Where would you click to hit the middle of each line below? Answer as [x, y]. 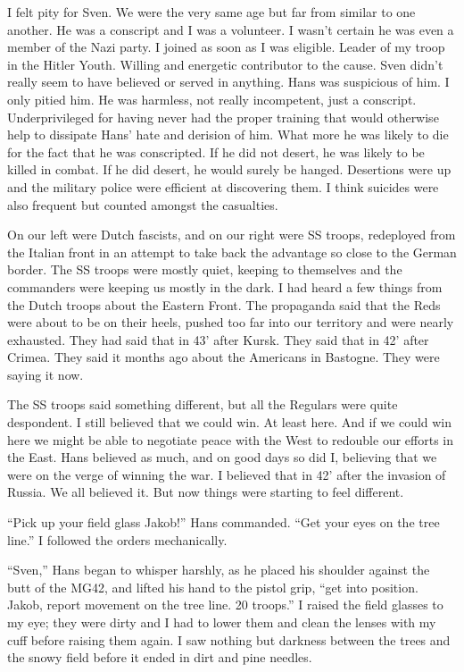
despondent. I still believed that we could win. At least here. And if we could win [230, 422]
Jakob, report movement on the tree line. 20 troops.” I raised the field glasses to [225, 605]
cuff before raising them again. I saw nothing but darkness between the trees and [229, 639]
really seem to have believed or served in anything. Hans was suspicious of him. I [228, 82]
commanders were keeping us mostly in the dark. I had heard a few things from [225, 286]
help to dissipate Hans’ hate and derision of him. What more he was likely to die [228, 134]
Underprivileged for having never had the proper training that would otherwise [223, 117]
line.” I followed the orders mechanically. [117, 539]
